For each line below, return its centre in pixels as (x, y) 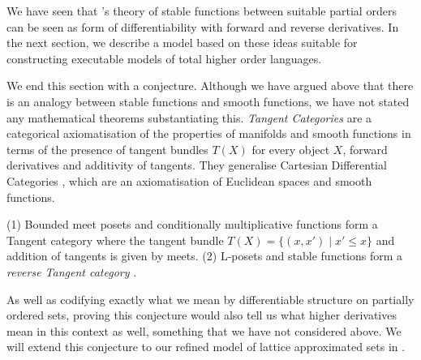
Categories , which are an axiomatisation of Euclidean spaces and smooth (189, 180)
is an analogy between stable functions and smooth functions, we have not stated (208, 101)
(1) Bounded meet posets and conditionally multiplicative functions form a (192, 224)
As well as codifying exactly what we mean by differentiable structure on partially (210, 299)
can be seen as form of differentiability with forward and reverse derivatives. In (203, 26)
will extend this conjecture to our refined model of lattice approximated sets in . (206, 347)
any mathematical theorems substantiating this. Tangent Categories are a (189, 117)
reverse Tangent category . (72, 271)
